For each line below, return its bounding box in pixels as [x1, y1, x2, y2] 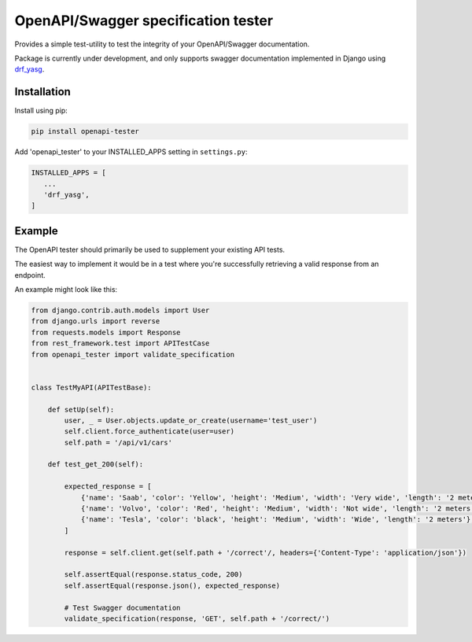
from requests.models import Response [31, 327, 181, 337]
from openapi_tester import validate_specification [31, 350, 235, 359]
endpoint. [14, 270, 46, 279]
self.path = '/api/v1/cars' [64, 437, 173, 447]
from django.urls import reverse [31, 317, 160, 326]
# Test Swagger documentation [64, 603, 181, 612]
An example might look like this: [14, 285, 118, 294]
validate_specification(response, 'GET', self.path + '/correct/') [64, 614, 330, 623]
